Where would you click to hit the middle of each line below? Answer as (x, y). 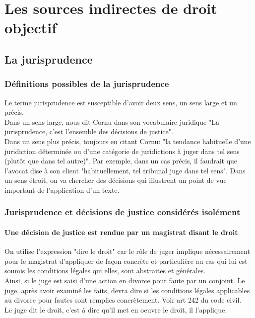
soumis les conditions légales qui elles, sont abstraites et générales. (105, 271)
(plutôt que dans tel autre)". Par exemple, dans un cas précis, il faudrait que (121, 161)
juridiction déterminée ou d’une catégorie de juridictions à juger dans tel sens (122, 151)
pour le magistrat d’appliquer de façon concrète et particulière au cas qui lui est (126, 261)
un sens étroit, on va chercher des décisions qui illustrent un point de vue (116, 180)
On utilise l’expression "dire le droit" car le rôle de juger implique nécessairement (127, 251)
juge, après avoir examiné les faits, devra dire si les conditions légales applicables (127, 290)
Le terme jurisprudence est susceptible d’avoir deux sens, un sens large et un (121, 102)
